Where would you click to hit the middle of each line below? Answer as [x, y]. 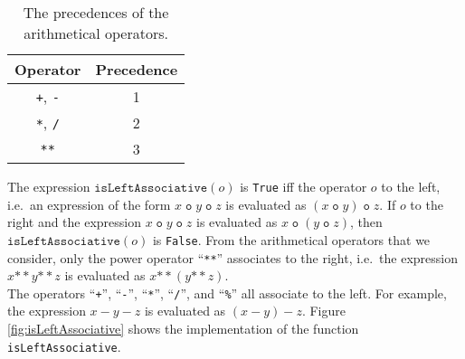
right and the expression [75, 222]
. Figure [323, 311]
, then [366, 222]
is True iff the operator [304, 186]
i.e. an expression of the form [89, 204]
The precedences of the [96, 12]
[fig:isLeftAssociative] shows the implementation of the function [183, 328]
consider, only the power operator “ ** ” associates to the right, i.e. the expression [233, 257]
